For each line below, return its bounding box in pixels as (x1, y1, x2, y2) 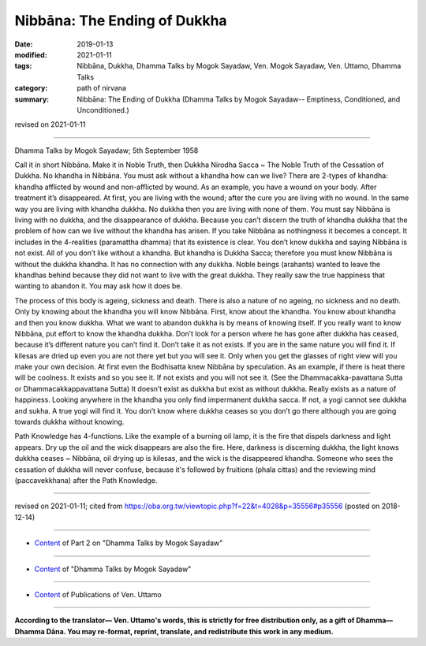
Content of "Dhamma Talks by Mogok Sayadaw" (34, 564, 192, 574)
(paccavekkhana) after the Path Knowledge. (14, 476, 158, 484)
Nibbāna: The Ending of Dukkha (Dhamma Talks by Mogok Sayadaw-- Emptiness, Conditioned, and (77, 95, 401, 104)
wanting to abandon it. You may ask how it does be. (14, 281, 183, 291)
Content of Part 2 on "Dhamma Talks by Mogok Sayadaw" (34, 538, 223, 548)
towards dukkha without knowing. (14, 418, 125, 427)
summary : (14, 95, 50, 104)
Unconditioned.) (77, 105, 129, 114)
